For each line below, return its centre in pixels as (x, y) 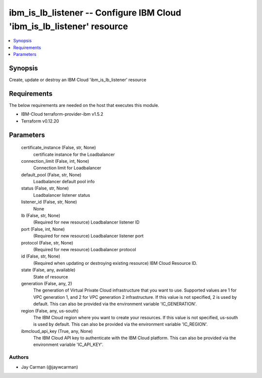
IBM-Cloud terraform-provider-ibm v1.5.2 (62, 114)
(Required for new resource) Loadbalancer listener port (89, 236)
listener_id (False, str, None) (49, 202)
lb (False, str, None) (41, 216)
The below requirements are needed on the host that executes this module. (84, 105)
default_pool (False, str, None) (51, 174)
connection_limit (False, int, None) (55, 161)
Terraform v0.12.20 (40, 121)
